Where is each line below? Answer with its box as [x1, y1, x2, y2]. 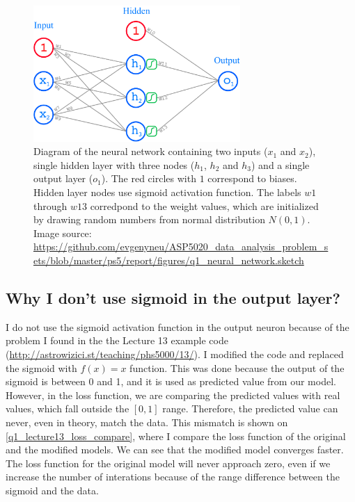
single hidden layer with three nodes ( [33, 157, 195, 172]
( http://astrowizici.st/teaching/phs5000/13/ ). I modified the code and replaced [6, 346, 344, 361]
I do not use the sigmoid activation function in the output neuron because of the [6, 319, 349, 334]
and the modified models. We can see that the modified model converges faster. [6, 442, 344, 457]
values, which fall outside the [6, 401, 129, 416]
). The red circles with [101, 171, 196, 186]
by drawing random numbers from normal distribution [33, 212, 265, 227]
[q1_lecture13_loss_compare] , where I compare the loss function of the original [6, 428, 346, 443]
